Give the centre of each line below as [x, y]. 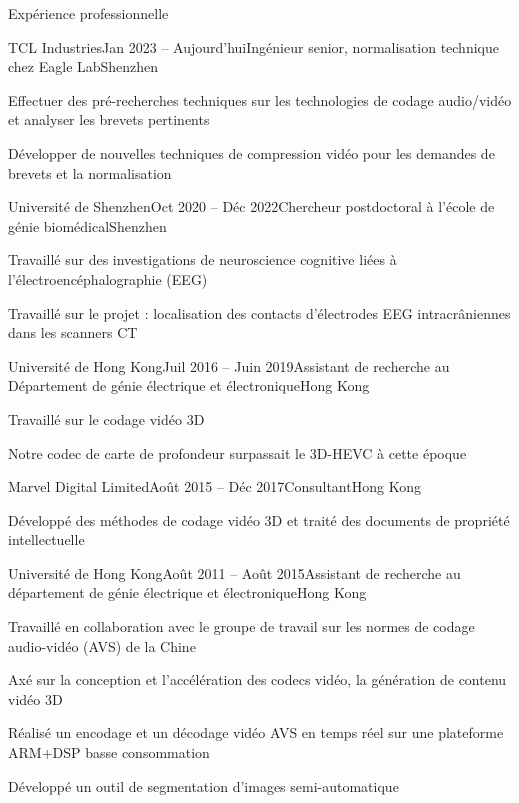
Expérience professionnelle [88, 13]
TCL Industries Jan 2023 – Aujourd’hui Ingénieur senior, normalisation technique [253, 46]
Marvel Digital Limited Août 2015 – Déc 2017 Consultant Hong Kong [214, 486]
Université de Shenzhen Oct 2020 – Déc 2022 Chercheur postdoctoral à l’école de [251, 206]
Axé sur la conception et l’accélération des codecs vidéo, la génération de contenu [257, 679]
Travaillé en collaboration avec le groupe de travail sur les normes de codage [241, 626]
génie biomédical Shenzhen [87, 225]
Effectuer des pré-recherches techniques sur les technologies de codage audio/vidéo [260, 99]
